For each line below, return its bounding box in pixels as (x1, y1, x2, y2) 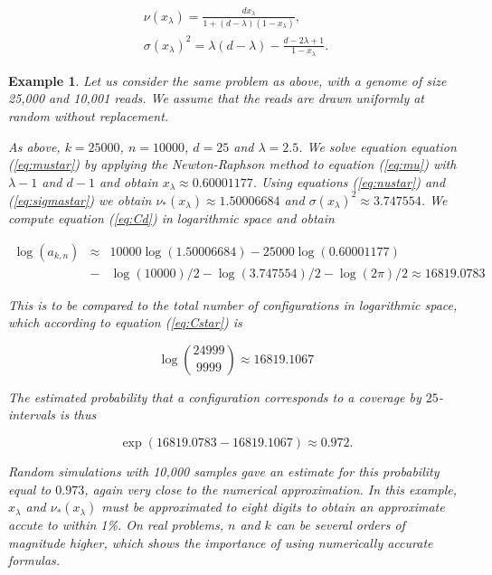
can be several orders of (275, 515, 405, 534)
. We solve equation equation (298, 137, 457, 156)
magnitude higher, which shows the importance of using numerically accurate (8, 533, 433, 551)
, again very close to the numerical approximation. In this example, (84, 479, 458, 498)
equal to (8, 479, 52, 498)
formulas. (8, 551, 61, 570)
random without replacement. (8, 107, 169, 126)
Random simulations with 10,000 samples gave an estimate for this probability (8, 461, 440, 480)
